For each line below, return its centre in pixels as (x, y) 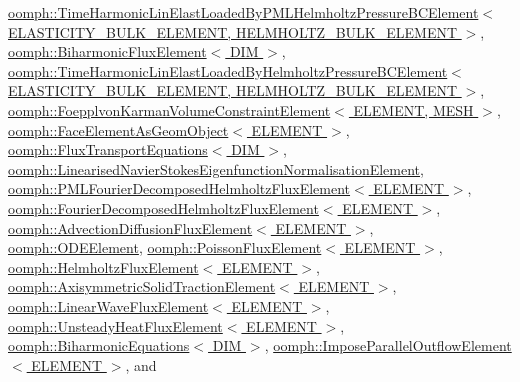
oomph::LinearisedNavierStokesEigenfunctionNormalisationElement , (216, 168)
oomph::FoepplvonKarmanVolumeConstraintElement (169, 109)
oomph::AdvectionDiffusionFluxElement (130, 227)
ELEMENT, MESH (413, 109)
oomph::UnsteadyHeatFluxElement (115, 325)
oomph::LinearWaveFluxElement (108, 305)
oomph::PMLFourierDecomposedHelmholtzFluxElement (179, 188)
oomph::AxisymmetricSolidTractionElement (142, 286)
